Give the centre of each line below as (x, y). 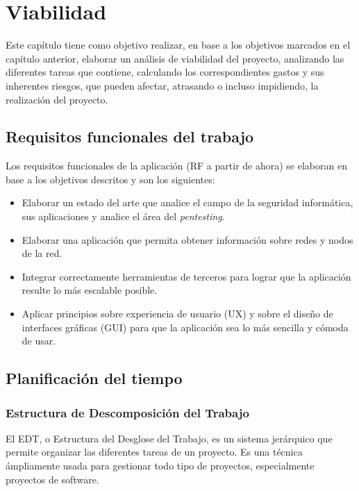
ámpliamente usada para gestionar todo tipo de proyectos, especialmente (160, 466)
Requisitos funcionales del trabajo (130, 136)
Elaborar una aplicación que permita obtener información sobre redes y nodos (187, 239)
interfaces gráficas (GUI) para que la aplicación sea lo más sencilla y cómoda (185, 327)
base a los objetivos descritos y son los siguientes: (110, 179)
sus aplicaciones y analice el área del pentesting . (123, 216)
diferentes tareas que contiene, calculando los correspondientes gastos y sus (165, 72)
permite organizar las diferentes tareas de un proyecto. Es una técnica (154, 452)
